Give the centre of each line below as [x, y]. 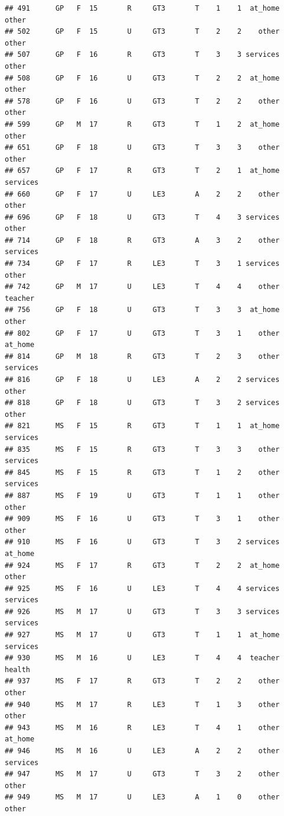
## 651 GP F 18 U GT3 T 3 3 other [142, 148]
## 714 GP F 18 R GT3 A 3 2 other [142, 240]
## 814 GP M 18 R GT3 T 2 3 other [142, 356]
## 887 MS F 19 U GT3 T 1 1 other [142, 495]
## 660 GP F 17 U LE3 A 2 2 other [142, 194]
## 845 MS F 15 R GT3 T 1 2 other [142, 472]
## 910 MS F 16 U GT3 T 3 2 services [142, 542]
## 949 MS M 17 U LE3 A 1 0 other [142, 797]
